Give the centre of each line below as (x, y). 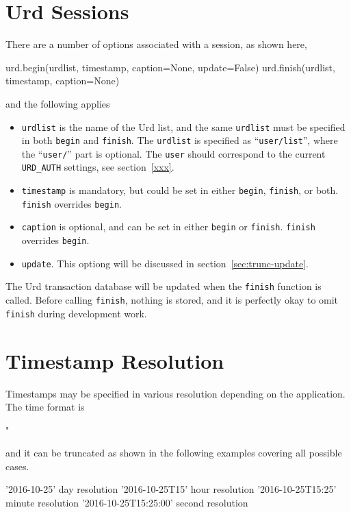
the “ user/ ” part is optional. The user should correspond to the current (173, 153)
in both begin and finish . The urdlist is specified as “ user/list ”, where (180, 140)
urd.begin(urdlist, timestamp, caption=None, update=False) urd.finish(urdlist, (170, 67)
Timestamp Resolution (115, 360)
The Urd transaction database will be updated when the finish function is (164, 286)
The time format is (45, 407)
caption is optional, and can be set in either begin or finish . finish (168, 227)
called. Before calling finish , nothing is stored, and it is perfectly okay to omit (172, 300)
